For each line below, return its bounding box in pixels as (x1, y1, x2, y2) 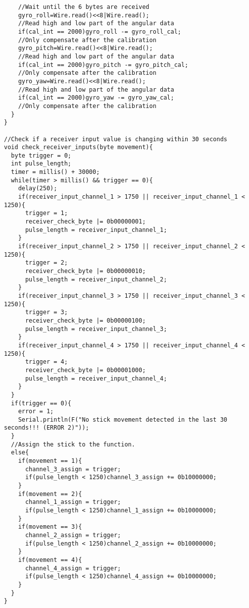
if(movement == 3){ (18, 523, 82, 531)
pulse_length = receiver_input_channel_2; (25, 276, 167, 283)
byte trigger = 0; (11, 152, 72, 159)
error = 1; (18, 408, 54, 415)
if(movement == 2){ (18, 490, 82, 497)
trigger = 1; (25, 210, 68, 217)
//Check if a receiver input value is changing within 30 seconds (4, 135, 228, 143)
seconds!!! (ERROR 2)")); (4, 424, 89, 432)
